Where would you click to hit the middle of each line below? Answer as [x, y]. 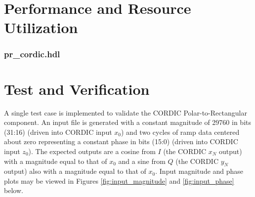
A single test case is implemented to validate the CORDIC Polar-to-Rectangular [126, 112]
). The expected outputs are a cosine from [92, 151]
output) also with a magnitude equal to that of [75, 171]
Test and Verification [77, 89]
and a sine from [142, 161]
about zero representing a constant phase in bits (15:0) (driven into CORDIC [121, 141]
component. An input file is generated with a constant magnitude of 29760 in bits [128, 122]
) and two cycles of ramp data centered [180, 132]
